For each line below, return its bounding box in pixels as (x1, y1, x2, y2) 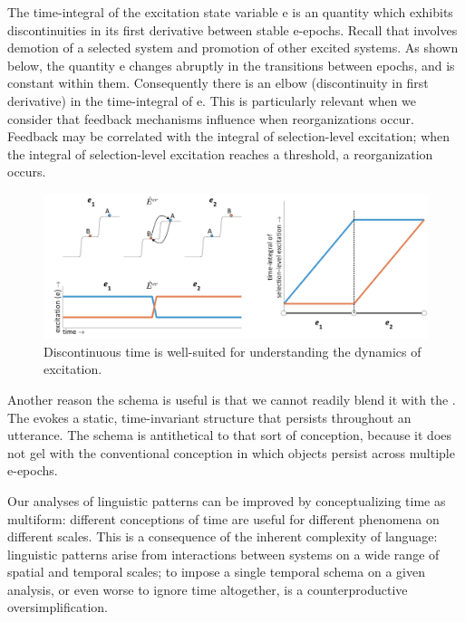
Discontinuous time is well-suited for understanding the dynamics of (44, 341, 421, 360)
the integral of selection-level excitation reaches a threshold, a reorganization (7, 144, 433, 163)
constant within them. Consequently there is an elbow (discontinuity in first (7, 73, 429, 92)
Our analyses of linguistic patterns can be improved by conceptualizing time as (7, 491, 446, 510)
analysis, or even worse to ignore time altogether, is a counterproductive (7, 579, 408, 598)
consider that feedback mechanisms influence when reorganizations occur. (7, 109, 414, 128)
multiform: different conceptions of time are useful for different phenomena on (7, 509, 440, 528)
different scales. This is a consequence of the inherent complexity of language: (7, 527, 438, 546)
